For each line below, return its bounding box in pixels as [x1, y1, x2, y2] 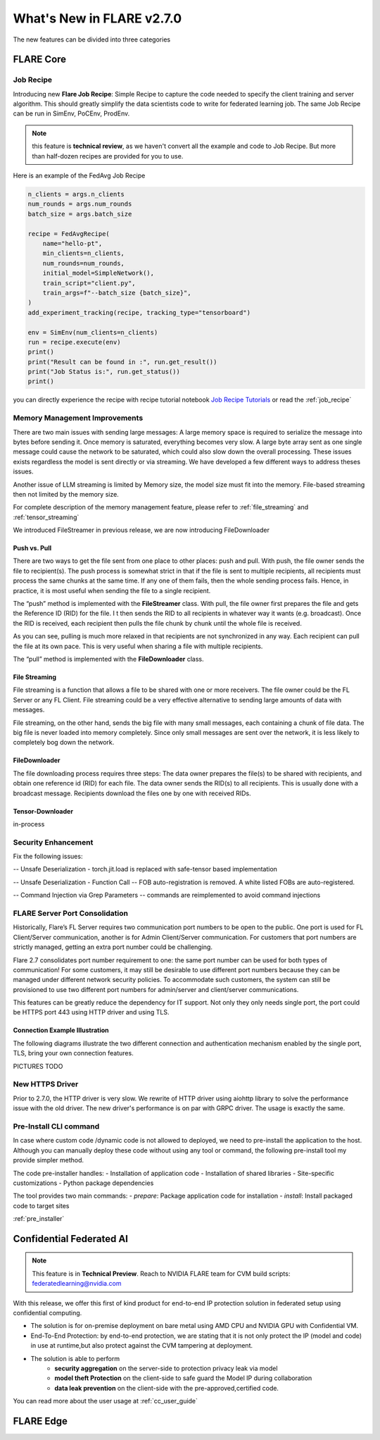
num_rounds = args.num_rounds [27, 200, 132, 208]
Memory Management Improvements [13, 413, 144, 423]
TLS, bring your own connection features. [13, 1049, 134, 1057]
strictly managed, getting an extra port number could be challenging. [13, 943, 213, 951]
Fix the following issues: [13, 852, 83, 861]
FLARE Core [13, 54, 67, 66]
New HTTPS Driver [13, 1079, 79, 1089]
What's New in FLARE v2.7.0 [13, 11, 182, 26]
